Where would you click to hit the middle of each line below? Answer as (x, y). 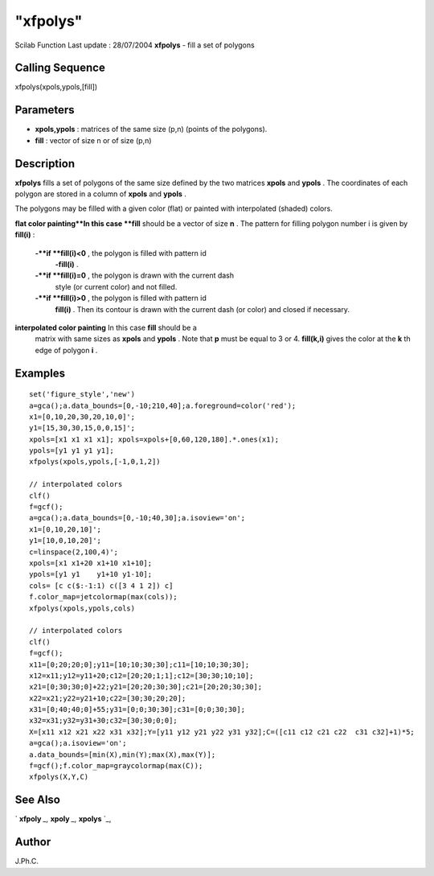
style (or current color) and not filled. (116, 286)
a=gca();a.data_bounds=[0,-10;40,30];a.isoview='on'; (137, 518)
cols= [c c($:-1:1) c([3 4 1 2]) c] (101, 586)
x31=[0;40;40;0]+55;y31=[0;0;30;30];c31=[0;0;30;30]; (137, 709)
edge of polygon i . (66, 350)
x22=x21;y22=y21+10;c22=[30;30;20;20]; (108, 698)
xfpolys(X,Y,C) (59, 777)
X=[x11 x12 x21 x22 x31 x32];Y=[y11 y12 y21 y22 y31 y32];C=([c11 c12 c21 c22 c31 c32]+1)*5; (222, 732)
